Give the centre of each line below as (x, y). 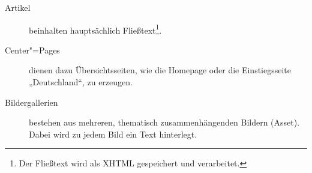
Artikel (18, 7)
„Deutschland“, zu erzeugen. (81, 82)
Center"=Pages (32, 50)
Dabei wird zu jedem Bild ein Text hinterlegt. (113, 134)
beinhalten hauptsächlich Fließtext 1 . (95, 29)
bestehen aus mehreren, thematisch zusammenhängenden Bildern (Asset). (164, 122)
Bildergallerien (31, 102)
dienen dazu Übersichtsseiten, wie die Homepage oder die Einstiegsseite (160, 70)
